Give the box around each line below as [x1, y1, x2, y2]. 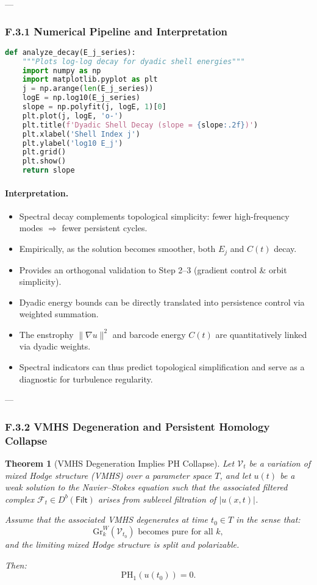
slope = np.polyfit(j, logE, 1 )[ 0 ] [22, 102, 166, 112]
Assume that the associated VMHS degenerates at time [5, 513, 208, 526]
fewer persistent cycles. [62, 221, 148, 234]
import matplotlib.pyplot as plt [22, 75, 158, 84]
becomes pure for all [138, 527, 213, 536]
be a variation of [249, 456, 311, 469]
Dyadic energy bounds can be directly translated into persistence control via [19, 295, 305, 308]
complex [5, 492, 35, 505]
